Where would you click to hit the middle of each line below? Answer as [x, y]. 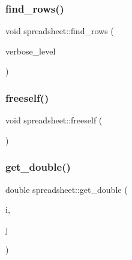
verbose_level [31, 51]
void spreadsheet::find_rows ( [60, 31]
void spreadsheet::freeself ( [54, 120]
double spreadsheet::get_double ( [67, 189]
